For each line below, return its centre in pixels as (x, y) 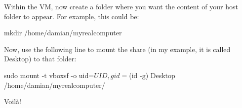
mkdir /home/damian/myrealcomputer (63, 33)
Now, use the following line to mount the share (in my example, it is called (117, 49)
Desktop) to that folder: (40, 59)
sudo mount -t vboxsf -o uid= (49, 75)
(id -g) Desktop (152, 75)
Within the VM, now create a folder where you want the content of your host (121, 6)
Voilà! (13, 101)
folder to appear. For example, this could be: (72, 16)
